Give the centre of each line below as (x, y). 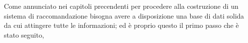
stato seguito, (24, 34)
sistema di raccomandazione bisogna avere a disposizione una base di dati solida (124, 15)
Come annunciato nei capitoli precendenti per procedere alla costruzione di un (121, 6)
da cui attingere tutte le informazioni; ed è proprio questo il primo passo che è (122, 25)
